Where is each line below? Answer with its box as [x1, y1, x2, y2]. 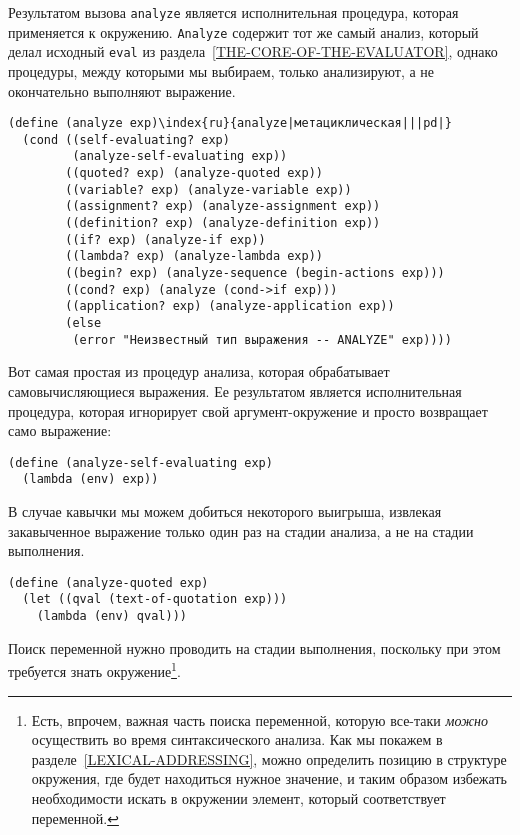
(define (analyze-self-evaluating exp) [8, 455, 273, 470]
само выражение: [8, 420, 112, 441]
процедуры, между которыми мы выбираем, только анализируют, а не [8, 60, 435, 81]
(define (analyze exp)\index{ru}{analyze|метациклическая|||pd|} [8, 116, 452, 131]
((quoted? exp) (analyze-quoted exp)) [65, 166, 323, 181]
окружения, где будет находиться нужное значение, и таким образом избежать [31, 768, 507, 789]
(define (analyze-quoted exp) [8, 575, 209, 590]
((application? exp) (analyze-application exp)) [65, 299, 395, 314]
